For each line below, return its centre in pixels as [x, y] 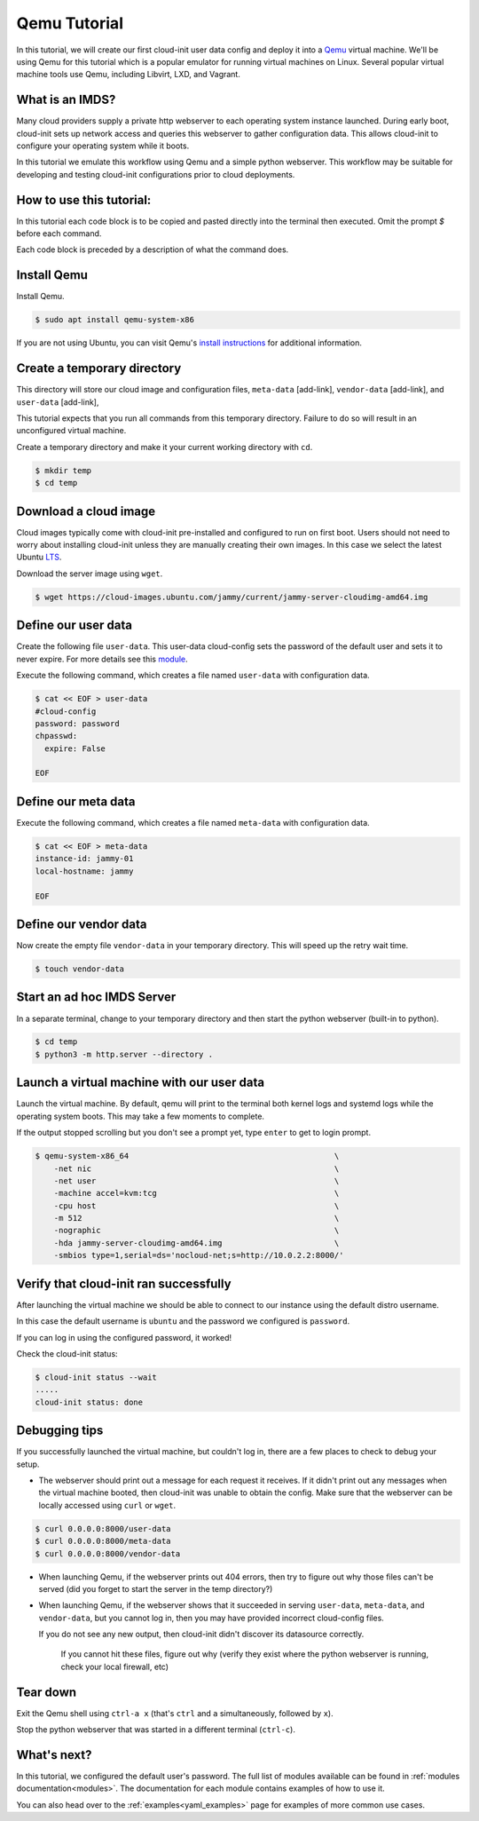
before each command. [59, 234]
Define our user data [75, 625]
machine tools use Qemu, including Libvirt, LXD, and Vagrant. [129, 75]
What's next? [54, 1755]
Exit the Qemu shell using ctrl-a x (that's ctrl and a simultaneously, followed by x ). [175, 1713]
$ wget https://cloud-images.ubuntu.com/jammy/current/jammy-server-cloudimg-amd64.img [232, 597]
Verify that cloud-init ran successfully [124, 1283]
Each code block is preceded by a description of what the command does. [153, 249]
